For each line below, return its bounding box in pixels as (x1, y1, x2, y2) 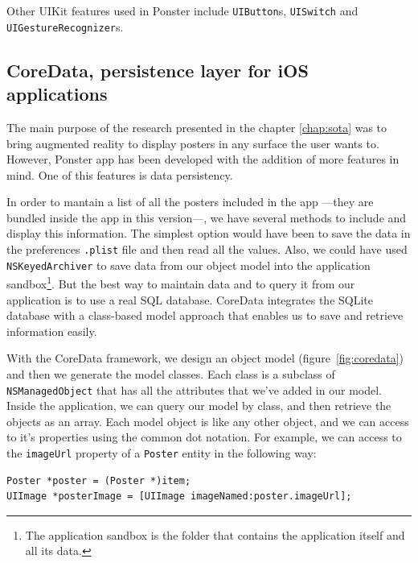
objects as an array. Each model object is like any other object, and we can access (6, 412, 409, 429)
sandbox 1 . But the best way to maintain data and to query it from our (6, 273, 355, 292)
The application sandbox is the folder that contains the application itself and (25, 526, 405, 543)
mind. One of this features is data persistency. (6, 166, 233, 183)
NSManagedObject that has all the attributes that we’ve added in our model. (6, 381, 382, 398)
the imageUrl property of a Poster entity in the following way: (6, 445, 317, 462)
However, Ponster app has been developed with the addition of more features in (6, 151, 400, 168)
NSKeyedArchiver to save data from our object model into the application (6, 256, 371, 273)
